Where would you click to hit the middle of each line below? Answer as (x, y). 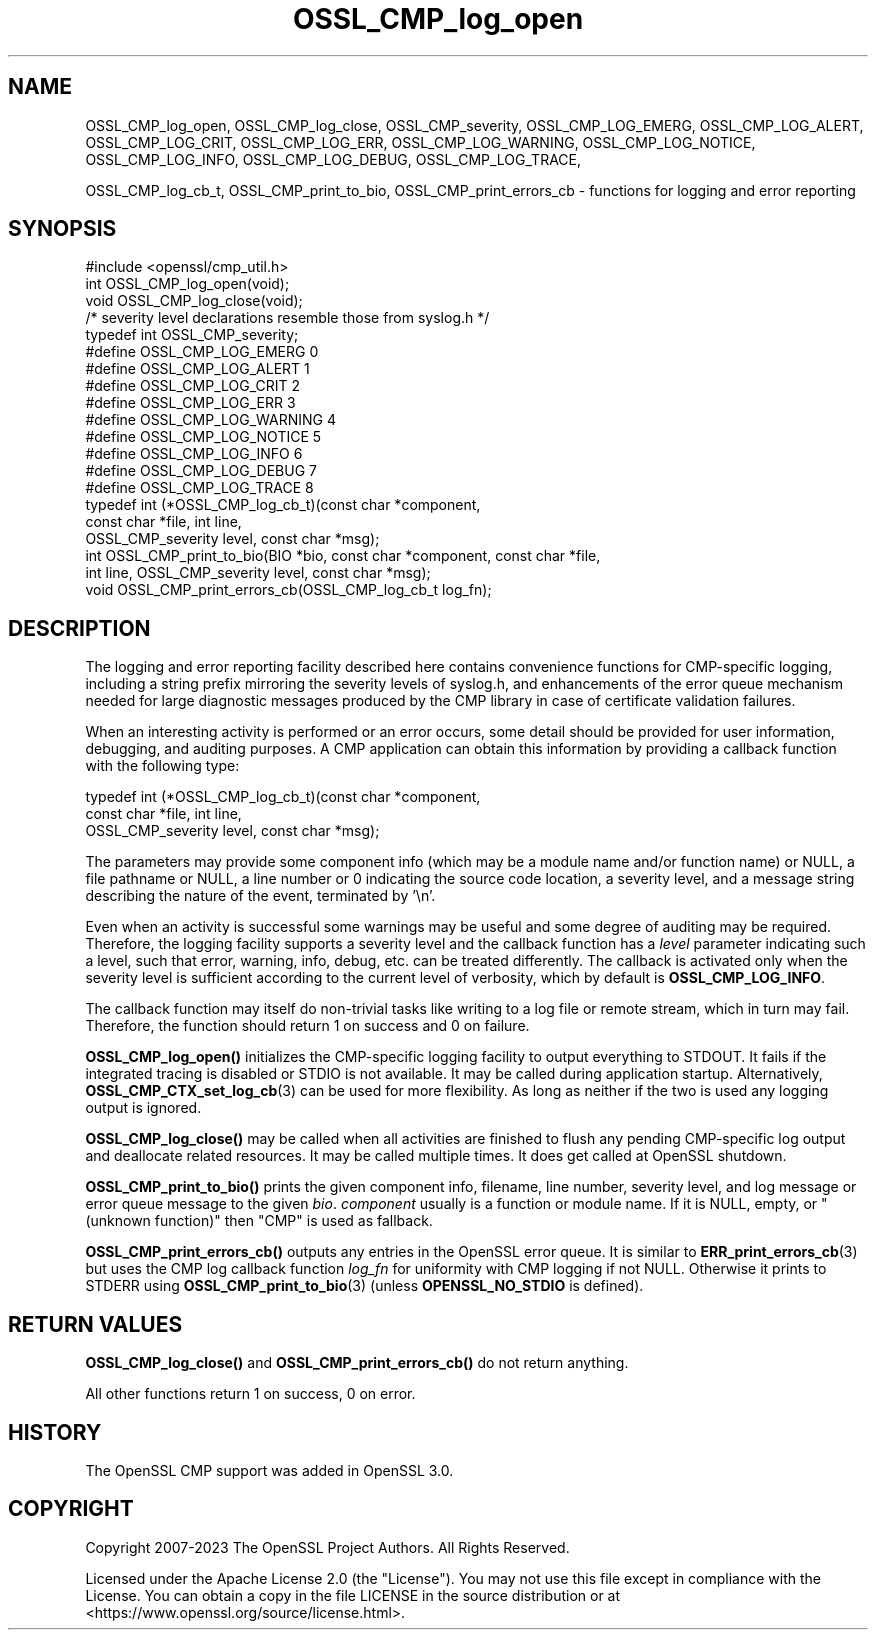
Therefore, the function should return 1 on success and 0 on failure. (307, 1026)
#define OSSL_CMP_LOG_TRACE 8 (199, 488)
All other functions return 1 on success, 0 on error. (250, 1394)
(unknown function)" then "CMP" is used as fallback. (259, 1221)
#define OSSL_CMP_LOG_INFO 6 (194, 454)
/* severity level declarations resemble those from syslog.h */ (287, 318)
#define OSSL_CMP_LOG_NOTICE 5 (203, 437)
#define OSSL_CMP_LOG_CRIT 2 (193, 386)
